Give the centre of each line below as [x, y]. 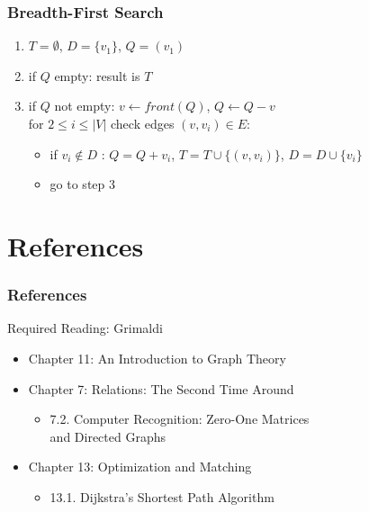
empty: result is [97, 75]
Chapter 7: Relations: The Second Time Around [161, 388]
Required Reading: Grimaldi [85, 328]
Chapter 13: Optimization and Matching [140, 467]
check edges [143, 123]
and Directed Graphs [108, 436]
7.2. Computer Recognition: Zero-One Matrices [180, 419]
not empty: [85, 106]
